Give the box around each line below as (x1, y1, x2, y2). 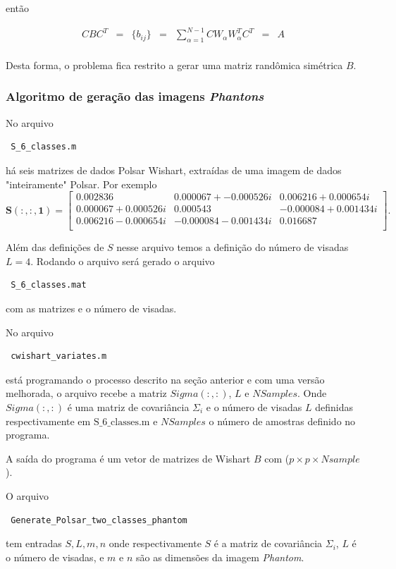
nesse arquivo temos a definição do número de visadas (116, 240, 349, 255)
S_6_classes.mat (11, 280, 87, 290)
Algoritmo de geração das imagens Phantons (6, 87, 264, 105)
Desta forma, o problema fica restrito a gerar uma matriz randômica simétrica (6, 57, 343, 72)
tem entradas (6, 536, 62, 551)
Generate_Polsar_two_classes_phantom (11, 515, 187, 525)
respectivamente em (6, 413, 91, 428)
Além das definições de (6, 240, 104, 255)
